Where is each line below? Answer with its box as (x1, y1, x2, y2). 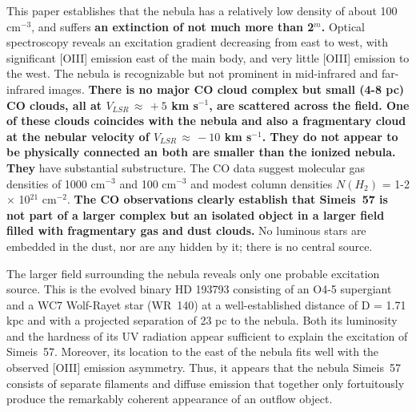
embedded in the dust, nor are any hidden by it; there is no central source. (6, 237, 373, 254)
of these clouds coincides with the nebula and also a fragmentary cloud (6, 112, 406, 129)
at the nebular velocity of (6, 127, 150, 144)
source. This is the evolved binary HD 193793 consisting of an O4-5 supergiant (6, 281, 392, 297)
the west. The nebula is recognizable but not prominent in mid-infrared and (6, 65, 378, 82)
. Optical (321, 18, 366, 34)
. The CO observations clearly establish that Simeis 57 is (67, 191, 388, 208)
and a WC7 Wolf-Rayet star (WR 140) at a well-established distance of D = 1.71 (6, 296, 406, 313)
